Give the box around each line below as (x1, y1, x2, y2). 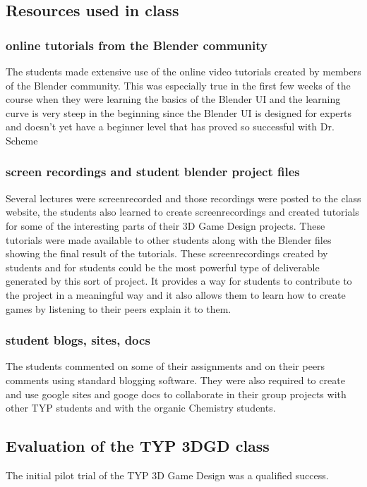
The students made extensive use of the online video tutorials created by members (6, 64, 361, 78)
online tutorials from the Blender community (6, 36, 267, 54)
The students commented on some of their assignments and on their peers (6, 359, 325, 374)
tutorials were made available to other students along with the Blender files (6, 232, 332, 247)
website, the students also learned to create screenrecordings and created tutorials (6, 204, 359, 219)
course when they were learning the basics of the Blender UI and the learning (6, 92, 341, 106)
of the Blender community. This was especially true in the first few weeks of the (6, 78, 351, 92)
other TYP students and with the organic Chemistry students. (6, 400, 276, 415)
